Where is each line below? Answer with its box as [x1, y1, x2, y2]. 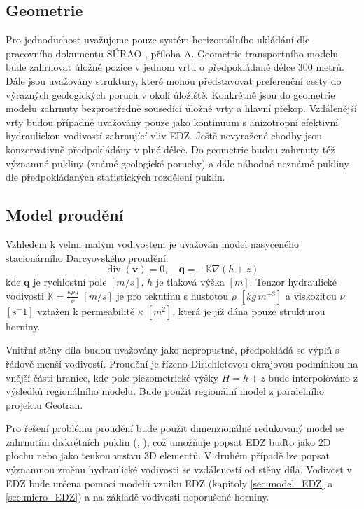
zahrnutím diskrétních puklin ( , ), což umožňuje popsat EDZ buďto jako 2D [6, 434, 331, 449]
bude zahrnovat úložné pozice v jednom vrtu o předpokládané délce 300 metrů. [6, 60, 344, 74]
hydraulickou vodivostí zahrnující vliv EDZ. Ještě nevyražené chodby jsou [6, 128, 323, 143]
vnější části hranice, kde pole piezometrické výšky [6, 370, 219, 384]
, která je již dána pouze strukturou [172, 303, 325, 318]
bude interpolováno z [268, 370, 358, 384]
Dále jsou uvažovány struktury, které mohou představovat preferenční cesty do [6, 73, 342, 88]
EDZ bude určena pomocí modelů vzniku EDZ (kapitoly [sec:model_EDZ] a [6, 475, 333, 490]
